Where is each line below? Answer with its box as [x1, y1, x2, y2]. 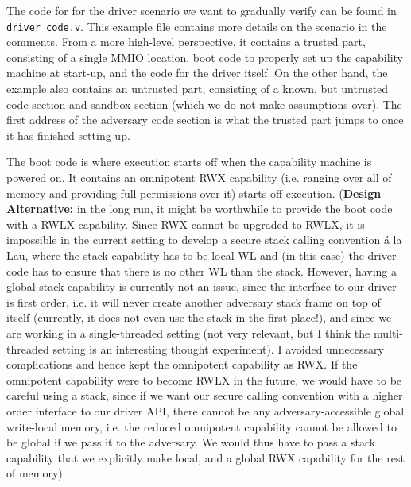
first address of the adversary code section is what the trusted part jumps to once [6, 111, 404, 128]
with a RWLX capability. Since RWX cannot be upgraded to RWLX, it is [6, 215, 365, 232]
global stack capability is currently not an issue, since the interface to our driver [6, 278, 397, 295]
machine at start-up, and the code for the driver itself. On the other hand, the [6, 64, 388, 81]
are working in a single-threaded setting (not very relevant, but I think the [6, 324, 370, 341]
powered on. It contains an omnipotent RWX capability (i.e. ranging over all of [6, 169, 392, 185]
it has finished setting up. [6, 126, 130, 143]
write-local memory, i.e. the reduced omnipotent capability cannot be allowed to [6, 418, 397, 435]
